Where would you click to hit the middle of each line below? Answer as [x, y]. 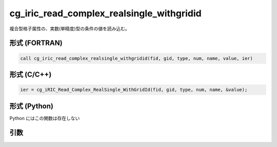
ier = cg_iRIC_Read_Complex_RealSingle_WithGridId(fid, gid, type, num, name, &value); [134, 90]
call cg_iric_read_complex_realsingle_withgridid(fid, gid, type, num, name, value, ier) [137, 58]
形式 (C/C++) [31, 74]
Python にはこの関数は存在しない [45, 118]
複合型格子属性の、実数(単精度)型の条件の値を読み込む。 [70, 29]
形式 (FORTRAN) [36, 43]
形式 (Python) [32, 106]
